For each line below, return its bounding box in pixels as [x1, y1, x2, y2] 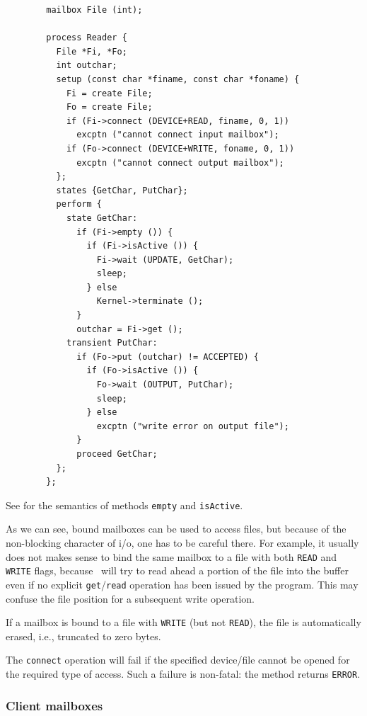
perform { [56, 199, 103, 210]
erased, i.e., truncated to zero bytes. [6, 628, 161, 643]
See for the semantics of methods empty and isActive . [6, 497, 243, 512]
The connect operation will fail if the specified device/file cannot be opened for [6, 652, 350, 667]
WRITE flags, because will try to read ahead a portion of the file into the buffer [6, 563, 349, 578]
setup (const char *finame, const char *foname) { [56, 74, 300, 84]
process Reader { [46, 33, 127, 43]
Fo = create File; [66, 102, 153, 113]
